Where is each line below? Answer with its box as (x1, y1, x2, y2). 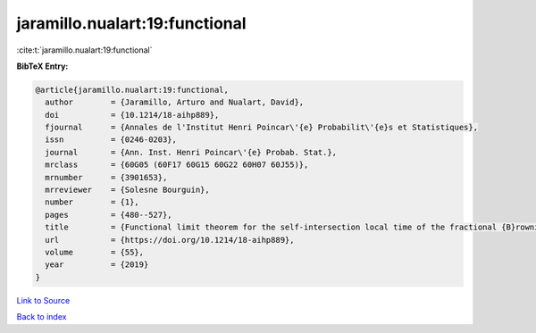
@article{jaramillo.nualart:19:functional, (35, 85, 230, 95)
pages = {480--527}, (45, 210, 173, 220)
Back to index (16, 312, 67, 322)
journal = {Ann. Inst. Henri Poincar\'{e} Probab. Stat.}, (45, 147, 338, 157)
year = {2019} (45, 260, 149, 270)
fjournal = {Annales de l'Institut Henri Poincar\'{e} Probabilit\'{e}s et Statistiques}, (45, 122, 478, 133)
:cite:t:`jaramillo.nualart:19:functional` (16, 45, 153, 55)
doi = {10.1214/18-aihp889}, (45, 110, 220, 120)
